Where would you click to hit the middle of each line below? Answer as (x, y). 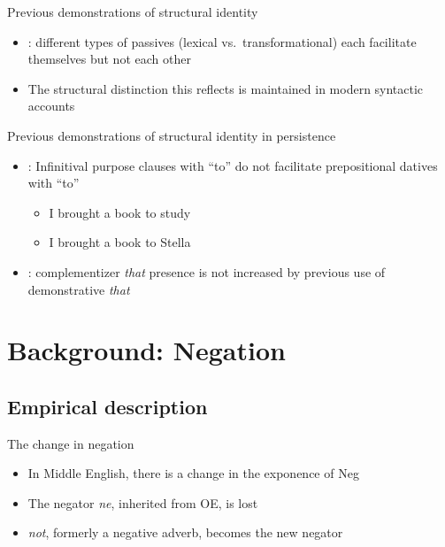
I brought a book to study (120, 212)
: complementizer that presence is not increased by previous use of (207, 271)
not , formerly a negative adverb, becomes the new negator (185, 532)
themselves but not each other (109, 59)
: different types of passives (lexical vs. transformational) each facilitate (222, 41)
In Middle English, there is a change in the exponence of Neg (193, 473)
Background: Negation (146, 350)
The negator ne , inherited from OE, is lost (143, 502)
